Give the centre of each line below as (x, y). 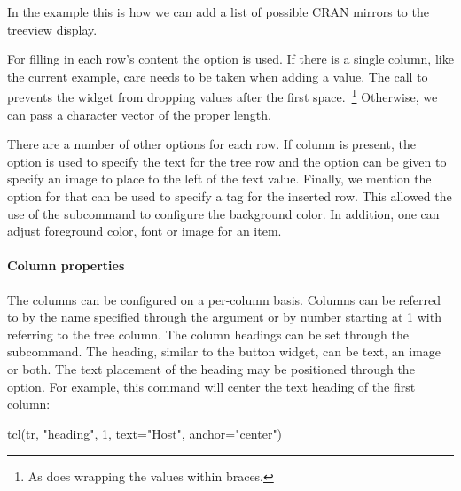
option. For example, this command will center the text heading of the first (211, 386)
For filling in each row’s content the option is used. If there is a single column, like (230, 59)
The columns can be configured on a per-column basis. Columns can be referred (224, 299)
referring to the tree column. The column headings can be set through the (208, 334)
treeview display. (52, 29)
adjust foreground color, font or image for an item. (145, 231)
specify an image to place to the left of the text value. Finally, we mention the (219, 179)
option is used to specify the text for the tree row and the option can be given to (227, 161)
